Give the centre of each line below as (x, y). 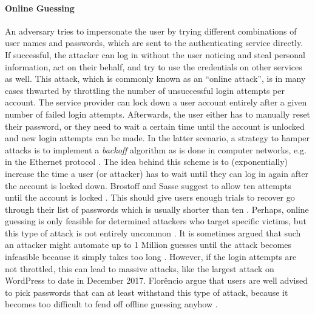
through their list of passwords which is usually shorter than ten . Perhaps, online (157, 209)
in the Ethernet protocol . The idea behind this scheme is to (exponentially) (147, 162)
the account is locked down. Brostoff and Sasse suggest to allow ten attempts (148, 185)
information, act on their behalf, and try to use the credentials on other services (154, 66)
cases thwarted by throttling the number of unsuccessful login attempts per (145, 90)
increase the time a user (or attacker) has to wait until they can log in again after (157, 173)
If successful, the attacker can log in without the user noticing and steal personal (155, 54)
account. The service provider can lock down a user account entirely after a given (156, 102)
